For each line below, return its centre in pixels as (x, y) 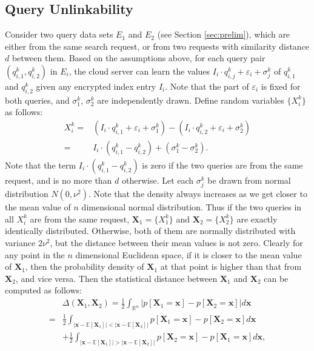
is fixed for (281, 86)
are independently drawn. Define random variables (191, 100)
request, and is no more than (58, 180)
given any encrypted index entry (96, 86)
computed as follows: (43, 290)
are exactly (257, 219)
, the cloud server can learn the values (139, 71)
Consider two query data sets (59, 34)
